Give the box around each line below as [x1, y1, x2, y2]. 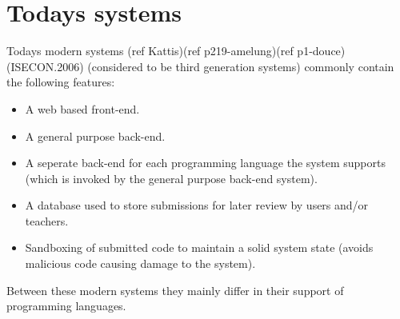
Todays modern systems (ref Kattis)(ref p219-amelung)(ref [6, 42, 294, 59]
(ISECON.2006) [6, 58, 84, 74]
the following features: [6, 74, 115, 90]
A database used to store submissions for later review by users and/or [25, 197, 369, 213]
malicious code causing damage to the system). [25, 255, 256, 272]
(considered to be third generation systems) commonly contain [87, 58, 394, 74]
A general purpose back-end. [25, 127, 166, 144]
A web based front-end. [25, 100, 140, 117]
